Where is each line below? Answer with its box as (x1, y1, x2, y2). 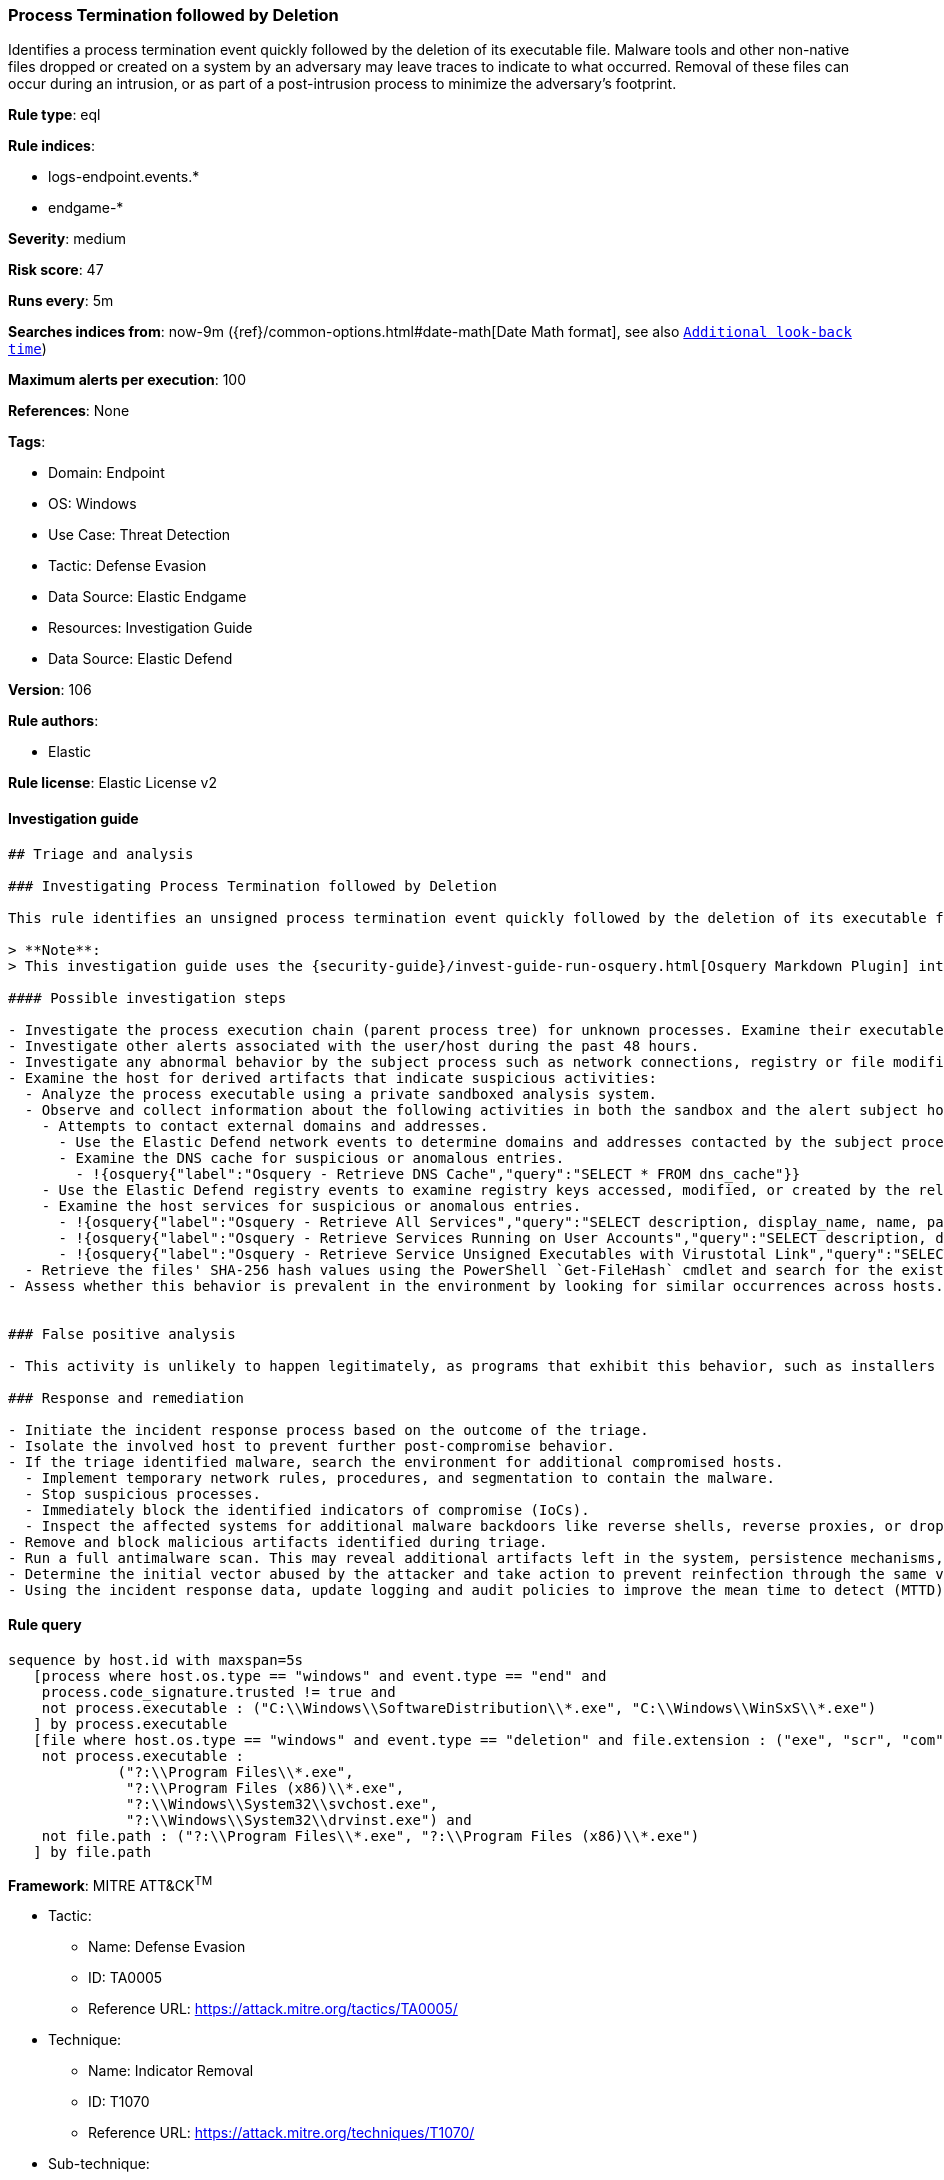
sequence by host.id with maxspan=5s (8, 1651, 304, 1668)
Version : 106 (8, 681, 92, 699)
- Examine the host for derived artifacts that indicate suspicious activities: (8, 1069, 658, 1086)
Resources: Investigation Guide (48, 619, 253, 637)
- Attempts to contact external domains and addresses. (41, 1117, 489, 1134)
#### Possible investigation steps (8, 989, 287, 1006)
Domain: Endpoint (48, 464, 165, 482)
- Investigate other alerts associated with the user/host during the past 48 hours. (8, 1037, 700, 1054)
